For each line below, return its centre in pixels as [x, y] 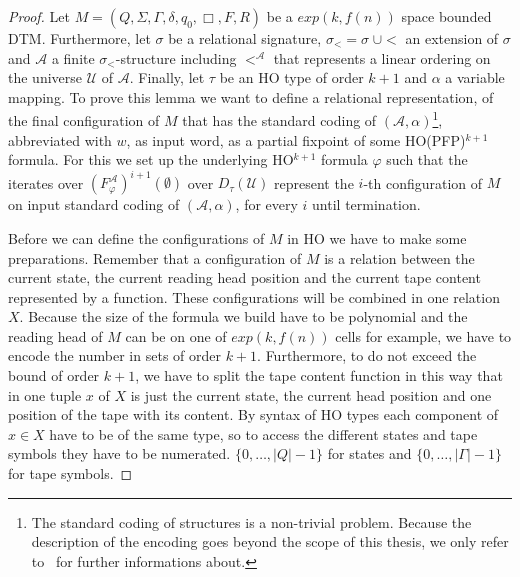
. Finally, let [167, 77]
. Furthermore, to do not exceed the [367, 355]
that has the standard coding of [279, 120]
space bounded [446, 16]
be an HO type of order [291, 77]
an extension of [452, 38]
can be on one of [176, 335]
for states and [369, 453]
